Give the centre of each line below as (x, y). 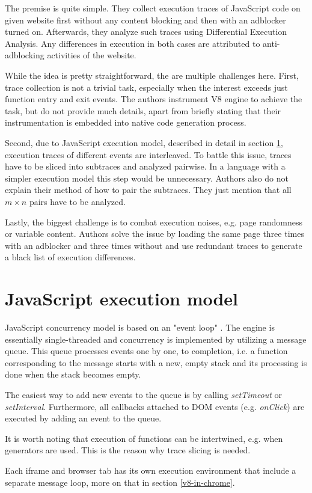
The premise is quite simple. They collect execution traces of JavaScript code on (153, 8)
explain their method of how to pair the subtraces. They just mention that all (148, 190)
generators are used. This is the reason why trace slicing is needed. (128, 450)
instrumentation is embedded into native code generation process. (126, 122)
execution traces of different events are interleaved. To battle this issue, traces (148, 154)
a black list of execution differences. (70, 257)
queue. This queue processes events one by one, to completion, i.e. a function (146, 351)
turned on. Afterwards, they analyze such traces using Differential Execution (146, 32)
